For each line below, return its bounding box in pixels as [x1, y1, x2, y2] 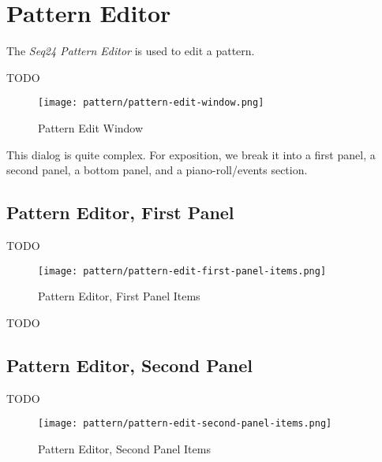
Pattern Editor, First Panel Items [38, 288, 200, 304]
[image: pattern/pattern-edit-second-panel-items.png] [38, 418, 332, 430]
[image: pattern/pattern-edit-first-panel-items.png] [38, 265, 327, 277]
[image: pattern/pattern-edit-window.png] [38, 97, 264, 109]
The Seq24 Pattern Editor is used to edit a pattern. [6, 43, 255, 59]
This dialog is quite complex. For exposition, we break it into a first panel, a [6, 146, 376, 162]
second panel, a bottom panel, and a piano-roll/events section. [6, 162, 308, 178]
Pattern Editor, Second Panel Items [38, 440, 211, 456]
